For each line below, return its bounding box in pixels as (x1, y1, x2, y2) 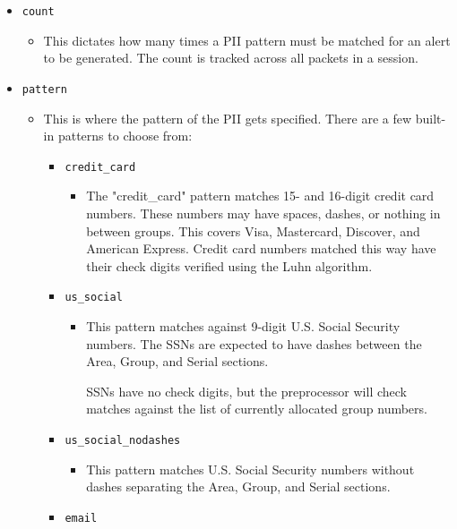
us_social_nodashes (65, 433, 181, 447)
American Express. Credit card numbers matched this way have (86, 239, 436, 258)
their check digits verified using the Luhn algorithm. (86, 256, 373, 275)
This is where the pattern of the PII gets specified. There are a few (43, 108, 412, 127)
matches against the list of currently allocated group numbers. (86, 399, 427, 418)
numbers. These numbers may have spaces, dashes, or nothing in (86, 203, 441, 222)
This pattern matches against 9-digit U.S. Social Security (86, 316, 401, 335)
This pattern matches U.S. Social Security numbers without (86, 459, 415, 478)
